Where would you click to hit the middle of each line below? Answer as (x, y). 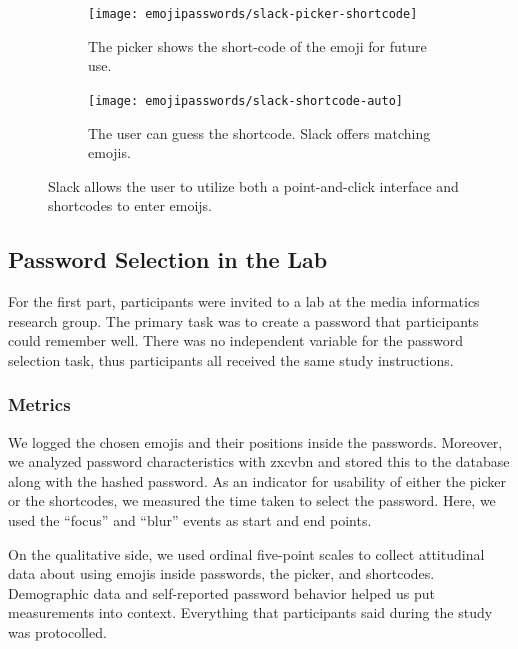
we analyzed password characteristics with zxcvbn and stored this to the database (259, 461)
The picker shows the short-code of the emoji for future (257, 45)
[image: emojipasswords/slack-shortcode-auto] (245, 100)
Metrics (39, 404)
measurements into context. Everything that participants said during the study (250, 612)
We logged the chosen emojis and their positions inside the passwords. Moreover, (255, 441)
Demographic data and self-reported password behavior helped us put (221, 592)
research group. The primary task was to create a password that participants (243, 320)
